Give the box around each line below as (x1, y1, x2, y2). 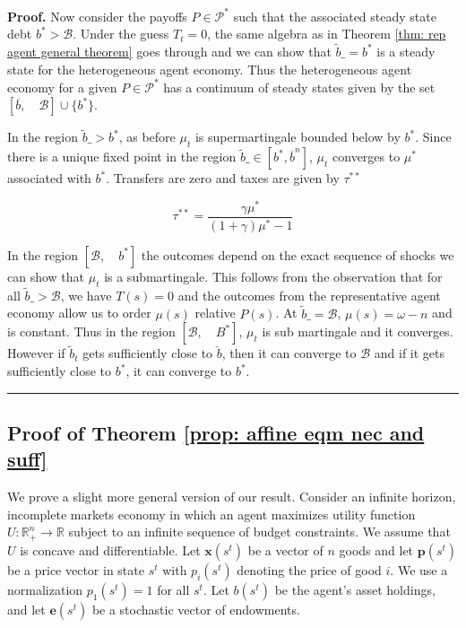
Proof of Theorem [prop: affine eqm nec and (7, 419, 425, 447)
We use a (397, 560, 448, 579)
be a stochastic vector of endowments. (91, 599, 300, 618)
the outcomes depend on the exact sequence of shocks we (141, 245, 454, 264)
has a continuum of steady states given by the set (163, 77, 436, 96)
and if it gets (374, 344, 445, 362)
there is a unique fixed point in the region (7, 147, 237, 166)
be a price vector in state (7, 560, 144, 579)
